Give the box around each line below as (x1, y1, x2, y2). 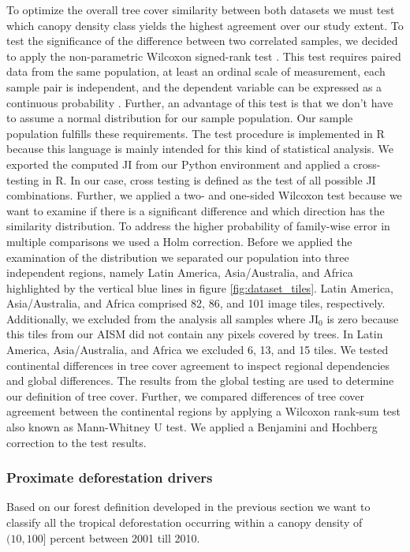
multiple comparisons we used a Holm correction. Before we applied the (6, 233, 352, 249)
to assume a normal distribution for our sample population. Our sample (6, 110, 353, 126)
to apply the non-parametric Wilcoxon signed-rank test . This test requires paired (6, 47, 401, 64)
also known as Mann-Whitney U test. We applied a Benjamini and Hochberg (6, 419, 378, 435)
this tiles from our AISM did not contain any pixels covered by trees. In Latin (6, 326, 383, 342)
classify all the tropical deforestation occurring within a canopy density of (6, 514, 363, 531)
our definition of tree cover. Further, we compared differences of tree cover (6, 387, 365, 404)
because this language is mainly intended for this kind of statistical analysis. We (6, 140, 394, 157)
